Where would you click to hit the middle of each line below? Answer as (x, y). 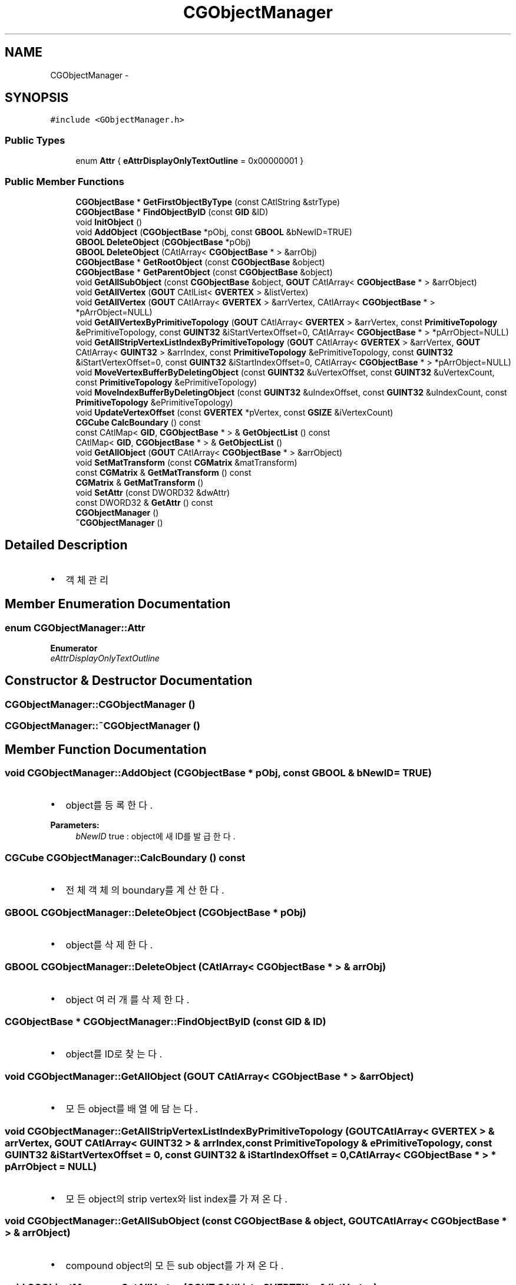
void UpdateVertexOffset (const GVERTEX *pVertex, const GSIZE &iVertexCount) (234, 412)
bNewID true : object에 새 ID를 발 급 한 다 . (156, 836)
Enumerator (74, 648)
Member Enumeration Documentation (118, 604)
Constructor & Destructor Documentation (129, 681)
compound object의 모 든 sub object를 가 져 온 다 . (175, 1265)
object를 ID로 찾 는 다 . (114, 1054)
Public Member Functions (64, 181)
